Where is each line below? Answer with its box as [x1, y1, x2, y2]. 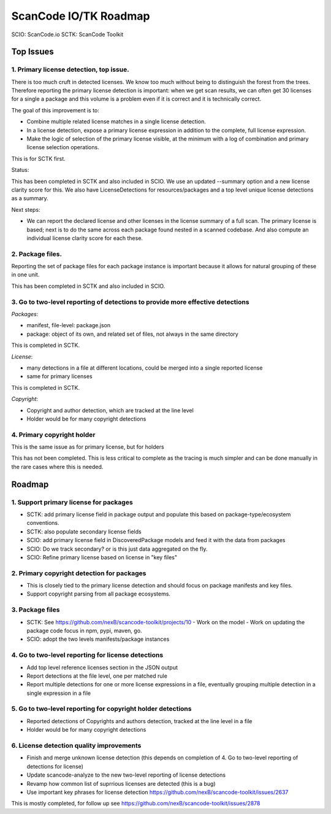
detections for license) [26, 762, 84, 770]
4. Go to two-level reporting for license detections [11, 651, 164, 659]
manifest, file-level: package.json [26, 322, 110, 329]
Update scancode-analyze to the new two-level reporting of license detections [26, 771, 226, 779]
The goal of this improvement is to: [11, 106, 99, 114]
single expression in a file [26, 689, 91, 697]
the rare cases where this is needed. [11, 463, 104, 470]
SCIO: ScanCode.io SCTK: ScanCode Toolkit [11, 31, 124, 38]
